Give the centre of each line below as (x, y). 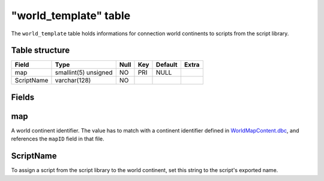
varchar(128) (73, 81)
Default (167, 65)
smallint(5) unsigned (84, 73)
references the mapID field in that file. (58, 139)
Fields (23, 97)
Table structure (40, 50)
